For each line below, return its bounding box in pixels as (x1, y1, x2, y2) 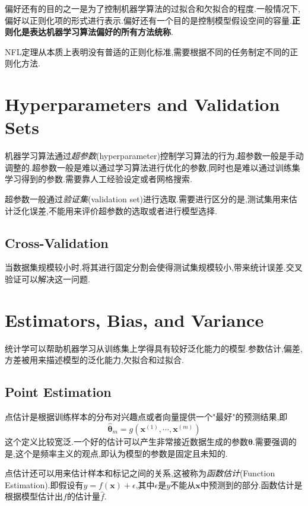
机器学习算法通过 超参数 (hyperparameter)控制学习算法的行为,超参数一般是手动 (5, 149, 304, 162)
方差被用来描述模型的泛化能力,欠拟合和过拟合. (5, 354, 184, 366)
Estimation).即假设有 (5, 478, 84, 491)
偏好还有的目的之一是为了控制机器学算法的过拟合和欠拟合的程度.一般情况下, (5, 2, 300, 14)
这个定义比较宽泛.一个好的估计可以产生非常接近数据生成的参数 (5, 435, 248, 447)
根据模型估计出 (5, 490, 63, 502)
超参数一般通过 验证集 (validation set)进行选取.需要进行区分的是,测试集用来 (5, 193, 289, 205)
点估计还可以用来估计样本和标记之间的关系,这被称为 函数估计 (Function (5, 467, 275, 479)
